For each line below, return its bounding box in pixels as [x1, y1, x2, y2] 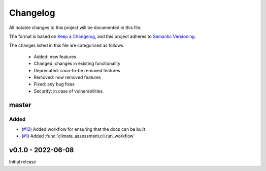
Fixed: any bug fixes [33, 81, 75, 87]
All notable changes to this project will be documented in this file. [9, 25, 142, 30]
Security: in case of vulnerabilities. [33, 88, 104, 94]
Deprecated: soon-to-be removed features [33, 67, 121, 73]
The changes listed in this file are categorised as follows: [9, 42, 125, 49]
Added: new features [33, 54, 76, 59]
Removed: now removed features [33, 74, 101, 80]
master [9, 101, 32, 109]
